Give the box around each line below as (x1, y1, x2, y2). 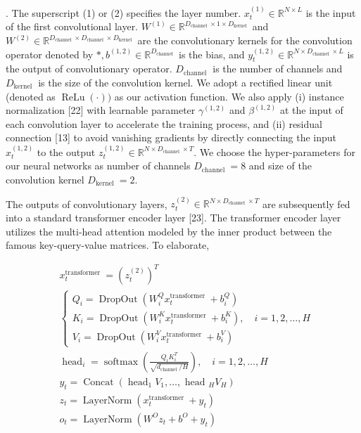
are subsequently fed (262, 196, 350, 211)
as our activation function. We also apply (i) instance (114, 89, 344, 103)
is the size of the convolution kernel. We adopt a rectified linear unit (38, 75, 333, 89)
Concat (83, 377, 114, 387)
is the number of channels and (213, 61, 343, 76)
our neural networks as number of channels (6, 158, 191, 173)
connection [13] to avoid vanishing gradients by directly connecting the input (6, 130, 337, 145)
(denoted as (6, 89, 56, 103)
